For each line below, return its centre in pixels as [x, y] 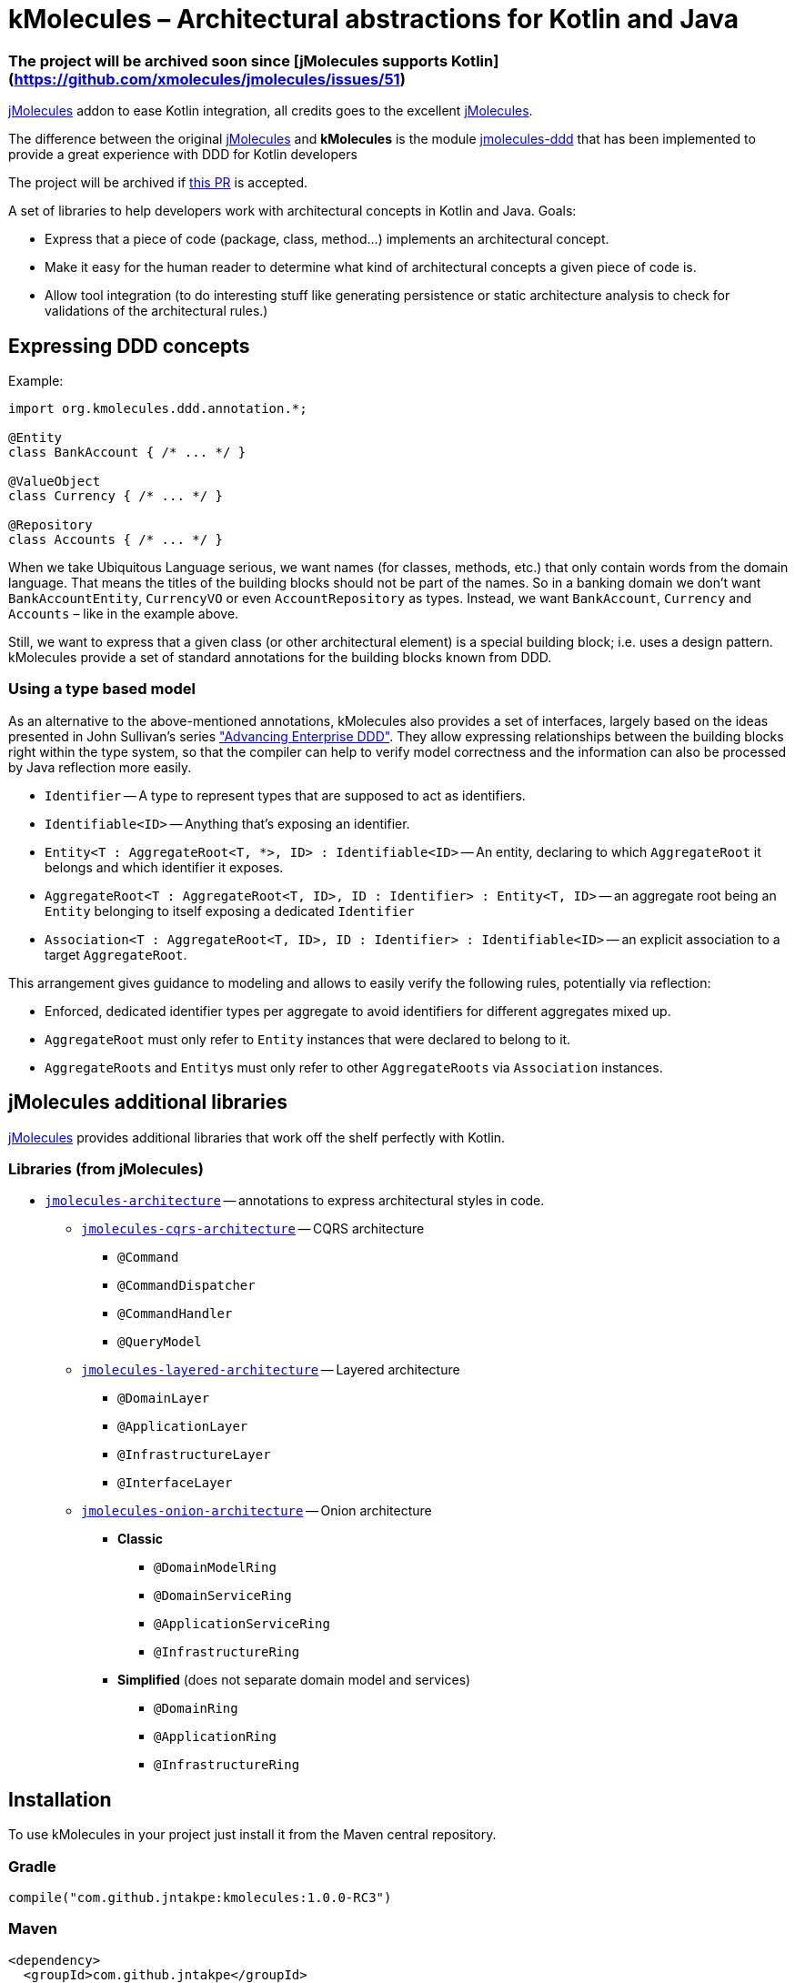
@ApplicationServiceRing [242, 1624]
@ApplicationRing [215, 1737]
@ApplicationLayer [183, 1427]
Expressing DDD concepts [129, 346]
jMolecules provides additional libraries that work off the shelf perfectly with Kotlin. [257, 1137]
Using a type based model [102, 689]
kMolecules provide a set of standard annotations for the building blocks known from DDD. [280, 657]
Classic [140, 1539]
